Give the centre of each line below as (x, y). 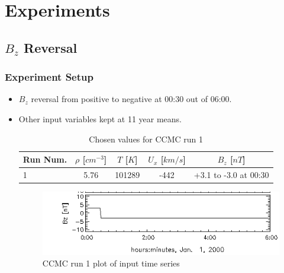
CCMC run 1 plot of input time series (111, 263)
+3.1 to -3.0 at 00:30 (231, 174)
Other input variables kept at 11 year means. (100, 118)
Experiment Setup (49, 77)
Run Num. (45, 159)
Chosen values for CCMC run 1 (146, 139)
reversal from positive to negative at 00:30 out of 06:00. (131, 99)
